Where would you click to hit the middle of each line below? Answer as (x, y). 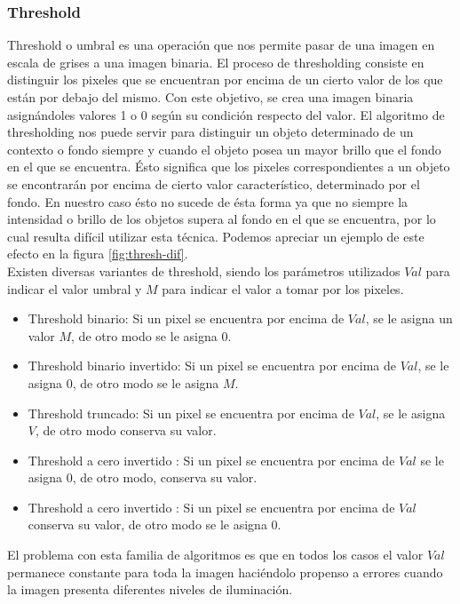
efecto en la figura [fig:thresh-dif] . (98, 254)
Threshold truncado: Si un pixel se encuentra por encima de (191, 413)
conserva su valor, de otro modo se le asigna (147, 525)
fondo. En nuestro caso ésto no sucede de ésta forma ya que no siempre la (208, 201)
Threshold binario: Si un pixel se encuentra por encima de (186, 318)
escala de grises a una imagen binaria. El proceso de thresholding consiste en (216, 62)
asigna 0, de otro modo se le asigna (123, 382)
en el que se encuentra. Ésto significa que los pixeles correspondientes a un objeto (229, 167)
